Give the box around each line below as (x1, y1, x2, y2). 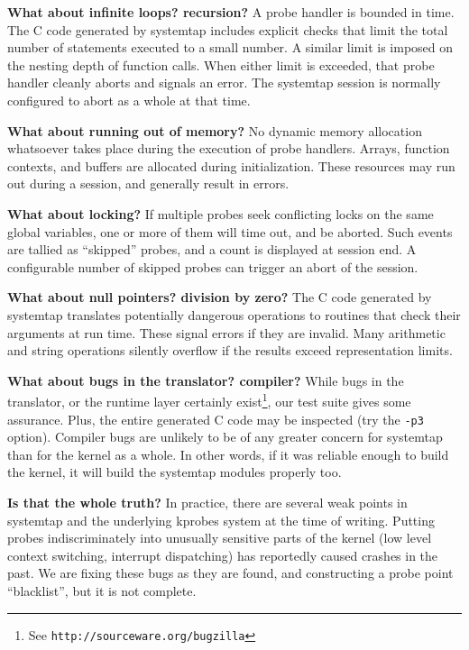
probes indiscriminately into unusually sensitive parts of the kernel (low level (7, 528, 432, 547)
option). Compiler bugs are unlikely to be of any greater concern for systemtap (7, 427, 443, 446)
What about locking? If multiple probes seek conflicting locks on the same (7, 204, 434, 223)
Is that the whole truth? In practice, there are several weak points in (7, 492, 408, 511)
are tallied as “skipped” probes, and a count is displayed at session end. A (7, 240, 417, 259)
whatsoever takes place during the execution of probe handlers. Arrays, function (7, 139, 450, 158)
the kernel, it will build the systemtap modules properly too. (7, 462, 342, 481)
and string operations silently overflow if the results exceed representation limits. (7, 341, 453, 360)
